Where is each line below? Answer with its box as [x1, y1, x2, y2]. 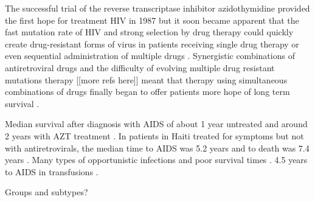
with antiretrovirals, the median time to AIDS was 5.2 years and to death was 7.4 [5, 141, 310, 154]
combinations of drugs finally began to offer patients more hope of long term [5, 85, 290, 98]
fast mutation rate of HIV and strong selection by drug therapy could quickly [5, 26, 294, 38]
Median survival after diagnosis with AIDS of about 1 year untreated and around [5, 117, 308, 130]
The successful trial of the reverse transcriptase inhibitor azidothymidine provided [5, 2, 310, 14]
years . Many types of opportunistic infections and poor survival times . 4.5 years [5, 153, 308, 166]
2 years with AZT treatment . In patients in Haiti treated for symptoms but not [5, 129, 304, 142]
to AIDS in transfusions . [5, 165, 99, 178]
